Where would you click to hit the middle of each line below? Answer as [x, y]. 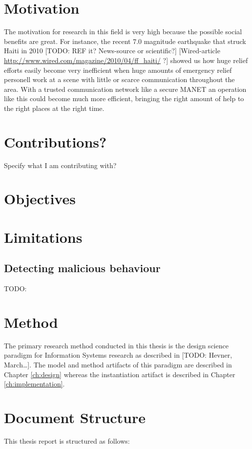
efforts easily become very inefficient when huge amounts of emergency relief [118, 70]
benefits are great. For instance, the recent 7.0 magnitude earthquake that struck [125, 41]
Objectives [40, 199]
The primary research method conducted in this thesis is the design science [116, 345]
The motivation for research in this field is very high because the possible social [123, 32]
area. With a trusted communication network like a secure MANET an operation [125, 89]
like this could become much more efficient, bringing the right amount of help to [124, 98]
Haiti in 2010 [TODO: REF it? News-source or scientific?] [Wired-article [112, 51]
